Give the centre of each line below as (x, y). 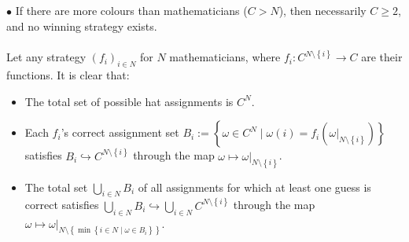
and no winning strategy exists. (82, 26)
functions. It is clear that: (68, 75)
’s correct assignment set (120, 132)
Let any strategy (46, 57)
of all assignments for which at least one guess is (254, 187)
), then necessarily (322, 10)
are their (382, 57)
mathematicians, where (225, 57)
